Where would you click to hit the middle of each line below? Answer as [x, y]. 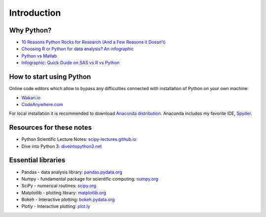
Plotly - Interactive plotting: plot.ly [56, 206]
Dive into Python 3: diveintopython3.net [62, 146]
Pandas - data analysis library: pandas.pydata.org [72, 172]
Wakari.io [31, 97]
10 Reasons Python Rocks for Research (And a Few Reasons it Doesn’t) [94, 42]
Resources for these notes [50, 128]
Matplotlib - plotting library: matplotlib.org [64, 192]
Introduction [35, 13]
